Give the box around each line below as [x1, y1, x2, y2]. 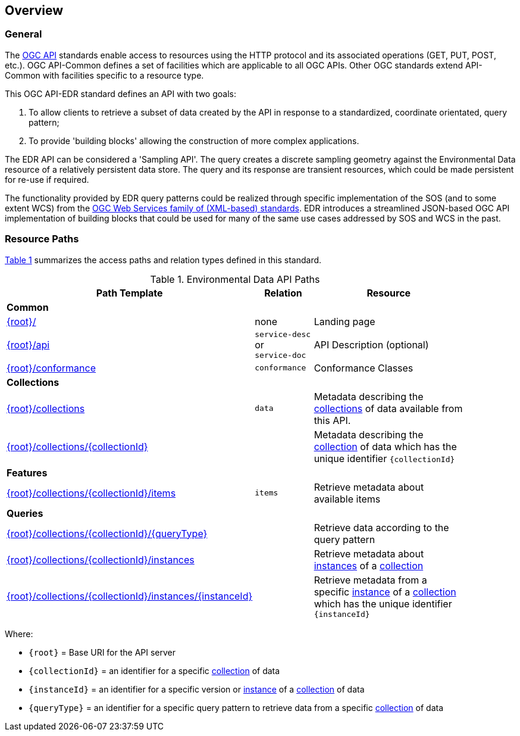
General [5, 28, 42, 40]
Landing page [314, 315, 375, 328]
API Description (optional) [314, 338, 429, 351]
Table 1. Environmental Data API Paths [150, 273, 320, 285]
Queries [7, 507, 43, 519]
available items [314, 492, 381, 505]
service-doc [255, 350, 306, 360]
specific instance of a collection [314, 585, 456, 598]
